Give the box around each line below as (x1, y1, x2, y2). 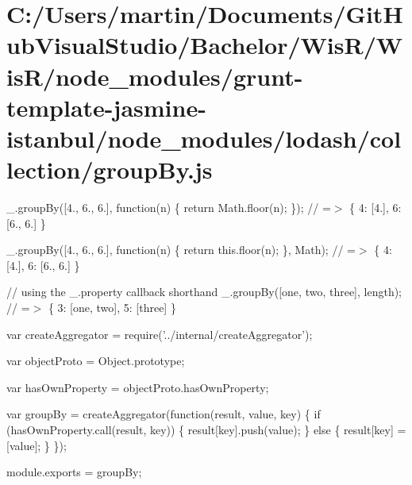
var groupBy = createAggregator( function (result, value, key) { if (6, 406, 321, 422)
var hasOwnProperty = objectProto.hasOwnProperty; (6, 379, 269, 395)
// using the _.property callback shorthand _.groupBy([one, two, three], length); (6, 283, 402, 300)
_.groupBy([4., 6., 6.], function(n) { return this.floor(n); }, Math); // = (6, 241, 356, 258)
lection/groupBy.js (6, 153, 213, 186)
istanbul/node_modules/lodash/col (6, 121, 402, 154)
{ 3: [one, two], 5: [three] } (48, 299, 176, 316)
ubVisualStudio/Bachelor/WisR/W (6, 29, 403, 61)
